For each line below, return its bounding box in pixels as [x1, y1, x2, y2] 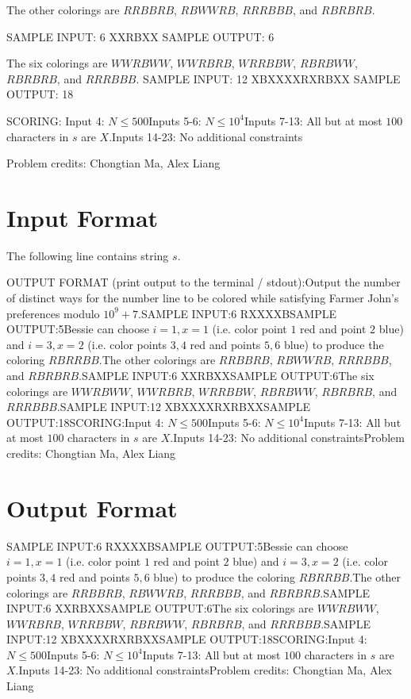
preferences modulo [6, 305, 100, 321]
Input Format [6, 201, 159, 233]
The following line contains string [6, 247, 169, 263]
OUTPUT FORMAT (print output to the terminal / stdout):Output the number [6, 274, 401, 290]
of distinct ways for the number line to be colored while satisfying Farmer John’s [6, 290, 399, 306]
